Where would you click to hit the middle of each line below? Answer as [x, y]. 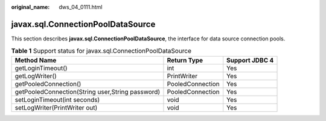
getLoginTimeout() [41, 68]
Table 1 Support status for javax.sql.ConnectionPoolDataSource [101, 51]
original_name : [30, 7]
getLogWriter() [36, 76]
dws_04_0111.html [81, 7]
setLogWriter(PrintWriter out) [56, 107]
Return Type [185, 60]
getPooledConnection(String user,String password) [88, 92]
